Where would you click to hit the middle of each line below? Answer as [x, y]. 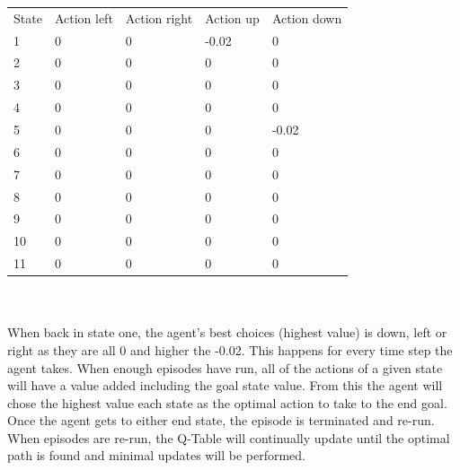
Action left [84, 17]
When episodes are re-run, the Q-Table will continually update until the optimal [229, 437]
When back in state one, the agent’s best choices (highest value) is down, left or [227, 332]
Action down [307, 17]
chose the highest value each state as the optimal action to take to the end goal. [227, 402]
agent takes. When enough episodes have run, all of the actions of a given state [225, 367]
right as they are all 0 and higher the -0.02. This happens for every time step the [230, 349]
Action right [159, 17]
